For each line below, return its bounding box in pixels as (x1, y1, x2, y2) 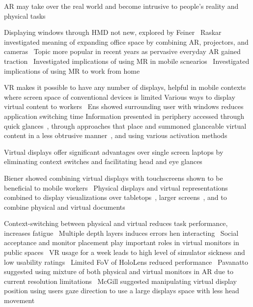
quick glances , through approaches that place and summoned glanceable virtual (4, 120, 247, 131)
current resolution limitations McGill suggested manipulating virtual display (4, 276, 237, 286)
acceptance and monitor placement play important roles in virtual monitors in (4, 237, 239, 248)
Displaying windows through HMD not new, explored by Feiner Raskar (4, 27, 222, 37)
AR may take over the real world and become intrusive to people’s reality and (4, 1, 239, 11)
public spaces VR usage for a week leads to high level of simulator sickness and (4, 247, 245, 257)
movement (4, 295, 35, 306)
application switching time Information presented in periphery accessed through (4, 111, 244, 121)
